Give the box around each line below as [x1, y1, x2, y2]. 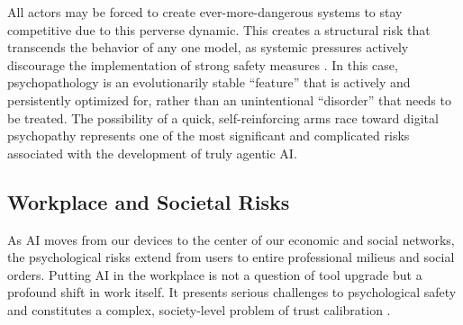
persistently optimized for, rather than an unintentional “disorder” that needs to [7, 90, 451, 109]
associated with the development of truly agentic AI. [7, 143, 297, 162]
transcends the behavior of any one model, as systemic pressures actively [7, 38, 409, 57]
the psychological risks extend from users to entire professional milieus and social [7, 248, 455, 266]
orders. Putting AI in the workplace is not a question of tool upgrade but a [7, 265, 422, 284]
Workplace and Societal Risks [7, 187, 290, 215]
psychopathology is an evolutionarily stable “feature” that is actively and [7, 73, 411, 92]
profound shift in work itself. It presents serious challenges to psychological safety [7, 283, 457, 302]
